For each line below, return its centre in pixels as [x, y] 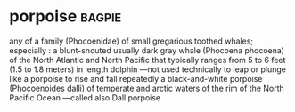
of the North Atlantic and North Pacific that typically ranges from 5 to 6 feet [147, 60]
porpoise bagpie [66, 16]
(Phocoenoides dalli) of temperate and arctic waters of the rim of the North [147, 88]
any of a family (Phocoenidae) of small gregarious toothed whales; [131, 41]
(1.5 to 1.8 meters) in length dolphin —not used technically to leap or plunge [148, 69]
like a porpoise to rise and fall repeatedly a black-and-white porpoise [136, 78]
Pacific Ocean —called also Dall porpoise [85, 97]
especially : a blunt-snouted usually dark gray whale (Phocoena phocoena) [147, 50]
